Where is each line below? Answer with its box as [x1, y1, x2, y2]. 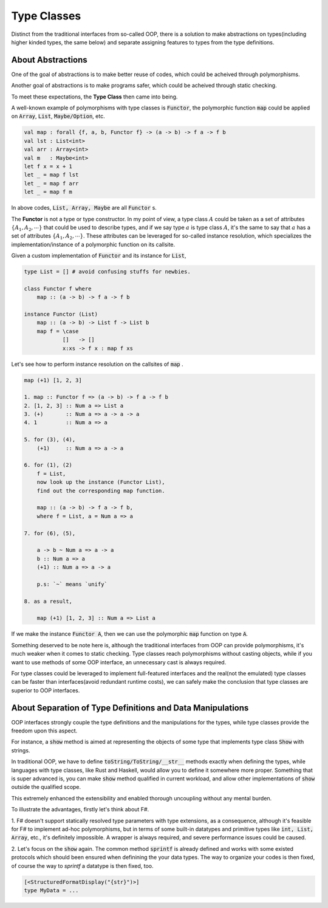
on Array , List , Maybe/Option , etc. [11, 112, 106, 120]
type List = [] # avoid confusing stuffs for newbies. [24, 268, 191, 275]
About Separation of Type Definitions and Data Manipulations [11, 703, 249, 713]
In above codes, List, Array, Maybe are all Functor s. [11, 204, 157, 212]
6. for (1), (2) [24, 462, 73, 469]
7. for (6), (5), [24, 529, 76, 537]
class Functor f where [24, 285, 92, 292]
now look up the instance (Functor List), [36, 479, 165, 486]
